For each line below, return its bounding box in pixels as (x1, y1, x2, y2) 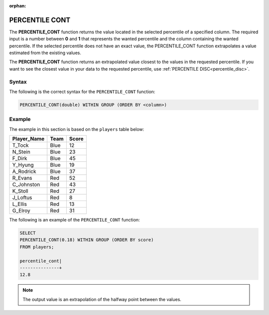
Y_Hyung (12, 162, 34, 169)
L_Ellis (12, 201, 27, 208)
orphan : (9, 3, 26, 8)
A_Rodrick (12, 168, 37, 175)
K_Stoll (12, 188, 28, 195)
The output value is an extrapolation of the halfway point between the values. (22, 296, 182, 302)
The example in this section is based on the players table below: (9, 126, 144, 132)
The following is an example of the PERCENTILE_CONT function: (9, 217, 140, 223)
